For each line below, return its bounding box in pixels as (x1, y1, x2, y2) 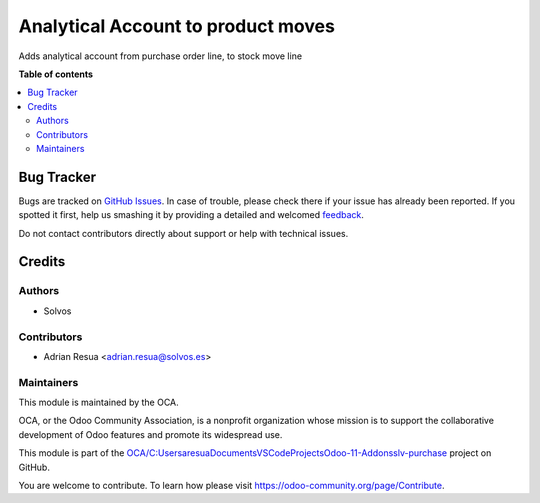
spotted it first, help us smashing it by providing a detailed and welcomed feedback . (18, 209, 365, 221)
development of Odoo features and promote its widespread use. (18, 428, 283, 440)
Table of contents (18, 68, 94, 80)
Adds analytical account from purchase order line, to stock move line (18, 50, 303, 62)
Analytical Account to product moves (18, 15, 335, 37)
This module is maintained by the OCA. (18, 396, 179, 409)
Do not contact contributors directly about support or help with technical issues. (18, 227, 349, 239)
